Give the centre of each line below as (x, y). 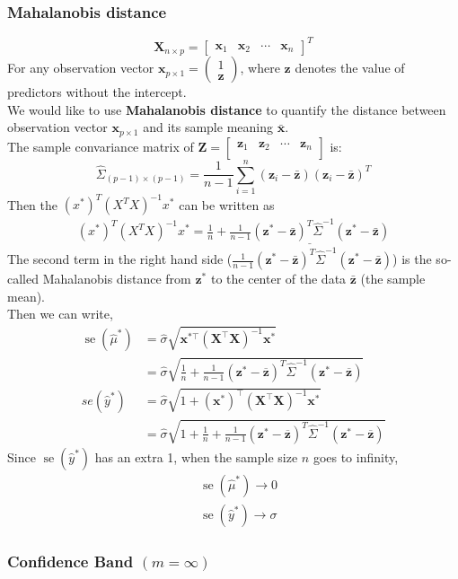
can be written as (227, 204)
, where (260, 68)
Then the (32, 204)
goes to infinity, (356, 456)
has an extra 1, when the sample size (196, 456)
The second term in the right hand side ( (120, 259)
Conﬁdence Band (70, 561)
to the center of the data (278, 279)
